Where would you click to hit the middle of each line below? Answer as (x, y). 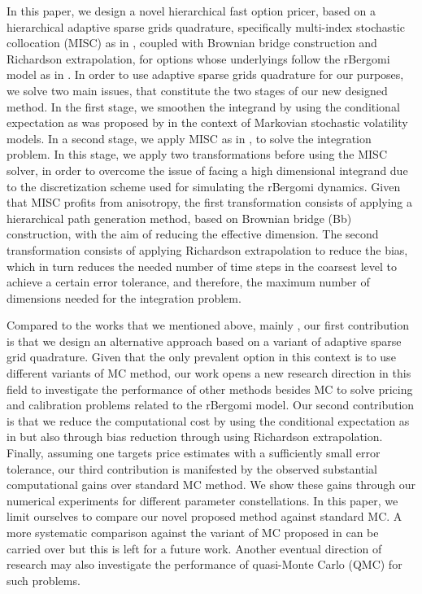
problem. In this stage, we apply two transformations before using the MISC (197, 154)
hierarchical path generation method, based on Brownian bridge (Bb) (179, 218)
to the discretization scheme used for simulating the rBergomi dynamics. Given (204, 186)
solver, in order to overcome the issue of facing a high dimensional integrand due (207, 170)
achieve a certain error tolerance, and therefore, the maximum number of (188, 282)
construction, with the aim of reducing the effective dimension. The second (193, 234)
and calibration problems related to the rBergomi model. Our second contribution (211, 405)
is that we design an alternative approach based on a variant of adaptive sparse (204, 341)
